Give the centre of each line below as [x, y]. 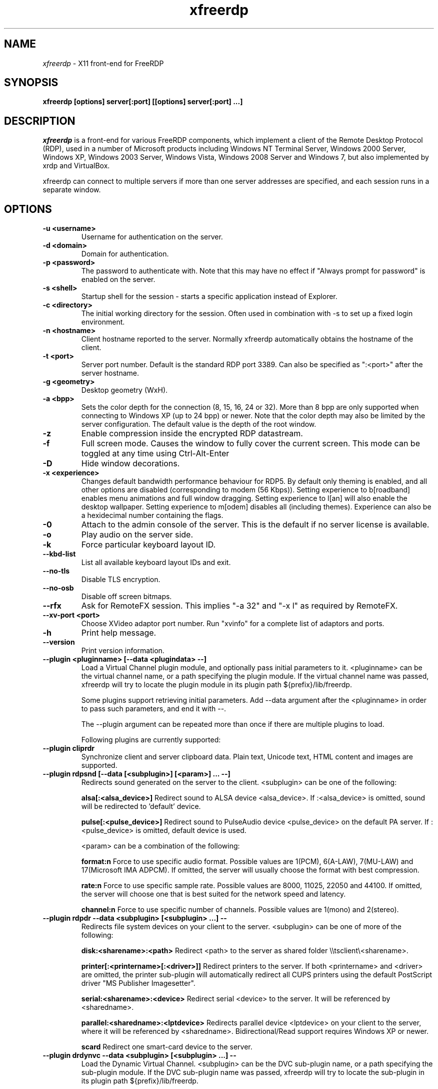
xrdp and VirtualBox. [76, 166]
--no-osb [58, 588]
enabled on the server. [118, 280]
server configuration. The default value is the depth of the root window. [199, 424]
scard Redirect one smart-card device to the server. [167, 1047]
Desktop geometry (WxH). [124, 390]
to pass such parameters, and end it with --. [154, 709]
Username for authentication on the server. [152, 237]
